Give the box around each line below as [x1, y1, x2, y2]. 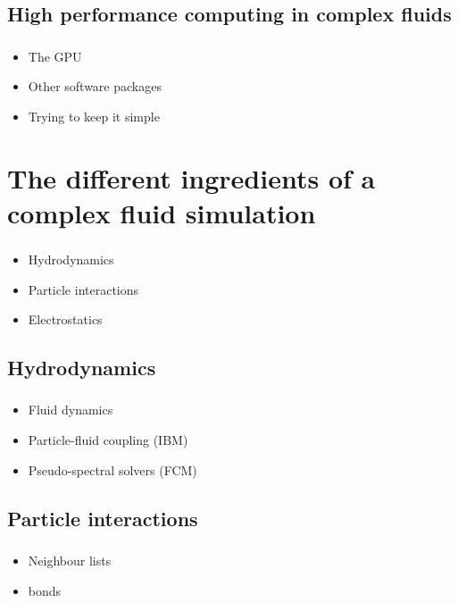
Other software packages [28, 77, 162, 96]
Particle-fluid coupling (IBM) [28, 431, 188, 449]
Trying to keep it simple [28, 106, 160, 125]
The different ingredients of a [7, 159, 376, 196]
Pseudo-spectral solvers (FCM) [28, 460, 197, 479]
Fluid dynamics [28, 400, 113, 419]
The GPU [28, 46, 82, 65]
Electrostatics [28, 310, 103, 329]
